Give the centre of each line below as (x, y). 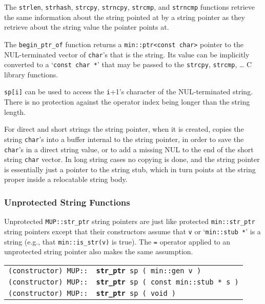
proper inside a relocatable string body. (66, 179)
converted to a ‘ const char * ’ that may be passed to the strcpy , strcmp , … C (128, 64)
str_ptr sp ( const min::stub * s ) (167, 282)
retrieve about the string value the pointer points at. (87, 27)
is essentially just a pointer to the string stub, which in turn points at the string (130, 169)
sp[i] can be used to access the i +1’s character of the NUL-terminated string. (129, 92)
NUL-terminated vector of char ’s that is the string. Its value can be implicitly (127, 54)
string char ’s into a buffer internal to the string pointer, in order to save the (124, 139)
